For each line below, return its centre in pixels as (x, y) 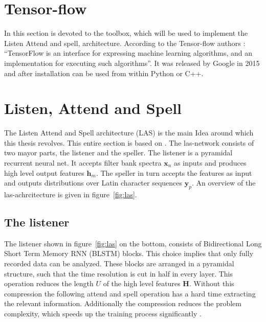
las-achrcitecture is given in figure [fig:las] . (71, 194)
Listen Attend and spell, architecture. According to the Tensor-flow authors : (125, 43)
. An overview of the (224, 183)
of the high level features (142, 283)
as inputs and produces (210, 163)
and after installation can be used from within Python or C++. (104, 73)
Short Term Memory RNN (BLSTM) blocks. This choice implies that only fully (129, 253)
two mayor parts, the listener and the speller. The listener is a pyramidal (118, 153)
